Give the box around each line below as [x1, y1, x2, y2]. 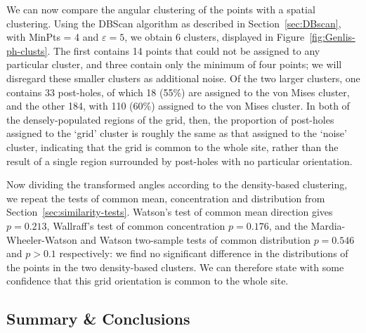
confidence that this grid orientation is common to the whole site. [6, 273, 289, 288]
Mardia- [311, 218, 346, 233]
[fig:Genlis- [309, 30, 355, 44]
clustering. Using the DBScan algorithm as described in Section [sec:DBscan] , [6, 15, 341, 30]
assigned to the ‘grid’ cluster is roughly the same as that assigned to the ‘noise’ [6, 126, 347, 141]
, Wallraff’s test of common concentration [46, 218, 226, 233]
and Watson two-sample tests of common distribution [80, 232, 311, 247]
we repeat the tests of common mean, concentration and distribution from [6, 190, 325, 205]
